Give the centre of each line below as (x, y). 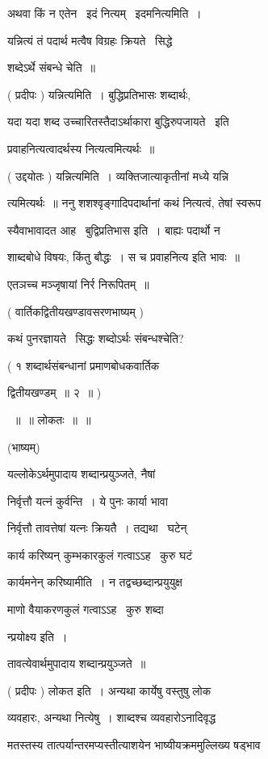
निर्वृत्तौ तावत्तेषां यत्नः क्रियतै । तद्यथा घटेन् (97, 528)
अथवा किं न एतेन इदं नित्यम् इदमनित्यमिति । (105, 13)
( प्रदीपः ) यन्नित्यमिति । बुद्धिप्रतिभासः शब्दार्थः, (99, 94)
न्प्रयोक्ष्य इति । (38, 636)
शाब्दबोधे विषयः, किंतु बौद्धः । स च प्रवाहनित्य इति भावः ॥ (124, 257)
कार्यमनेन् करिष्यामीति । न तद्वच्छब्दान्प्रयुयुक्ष (95, 582)
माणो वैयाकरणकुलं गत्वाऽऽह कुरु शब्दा (86, 609)
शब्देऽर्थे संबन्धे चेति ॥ (52, 67)
